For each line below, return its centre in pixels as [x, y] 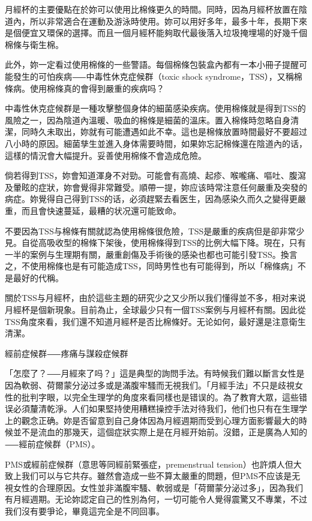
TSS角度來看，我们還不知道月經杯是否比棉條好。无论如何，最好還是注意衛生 [155, 321]
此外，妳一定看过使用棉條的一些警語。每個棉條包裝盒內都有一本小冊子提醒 [152, 64]
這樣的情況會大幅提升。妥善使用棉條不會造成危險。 [106, 155]
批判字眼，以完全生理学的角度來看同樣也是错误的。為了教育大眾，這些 [160, 397]
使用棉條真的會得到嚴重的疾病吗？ [97, 88]
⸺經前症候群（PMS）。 [52, 444]
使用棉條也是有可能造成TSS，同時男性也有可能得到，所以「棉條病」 [163, 266]
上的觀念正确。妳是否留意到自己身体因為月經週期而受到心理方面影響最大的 [152, 420]
